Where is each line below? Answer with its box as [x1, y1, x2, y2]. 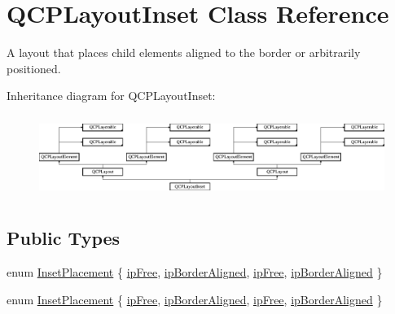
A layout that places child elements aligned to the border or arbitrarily [7, 44, 361, 61]
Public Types [7, 225, 121, 251]
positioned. [7, 59, 61, 76]
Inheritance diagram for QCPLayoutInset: [7, 87, 216, 104]
